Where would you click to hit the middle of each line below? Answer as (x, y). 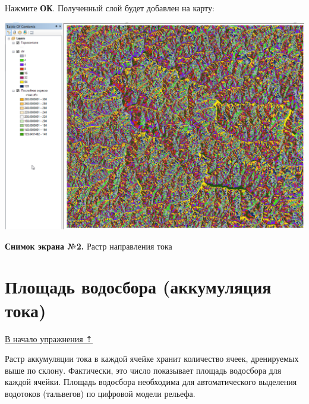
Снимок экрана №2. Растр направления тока (89, 246)
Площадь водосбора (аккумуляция (138, 287)
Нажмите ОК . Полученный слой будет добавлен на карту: (110, 8)
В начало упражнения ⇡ (49, 338)
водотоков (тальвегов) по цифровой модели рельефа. (100, 393)
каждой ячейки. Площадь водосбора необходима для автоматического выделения (151, 382)
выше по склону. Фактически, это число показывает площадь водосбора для (143, 370)
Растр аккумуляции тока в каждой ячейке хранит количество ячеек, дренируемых (152, 359)
